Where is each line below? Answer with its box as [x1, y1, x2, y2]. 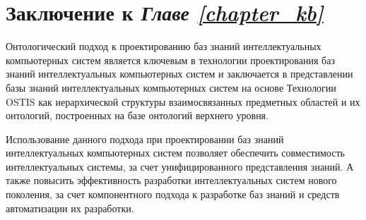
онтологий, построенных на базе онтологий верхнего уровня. [6, 108, 268, 123]
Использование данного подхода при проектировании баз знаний [6, 131, 284, 146]
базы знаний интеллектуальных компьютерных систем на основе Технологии [6, 80, 336, 94]
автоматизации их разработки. [6, 200, 134, 215]
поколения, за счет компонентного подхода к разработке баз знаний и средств [6, 187, 340, 202]
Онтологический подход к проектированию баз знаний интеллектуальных [6, 39, 321, 54]
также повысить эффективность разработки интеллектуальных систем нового [6, 173, 337, 188]
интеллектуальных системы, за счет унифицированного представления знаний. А [6, 159, 354, 173]
